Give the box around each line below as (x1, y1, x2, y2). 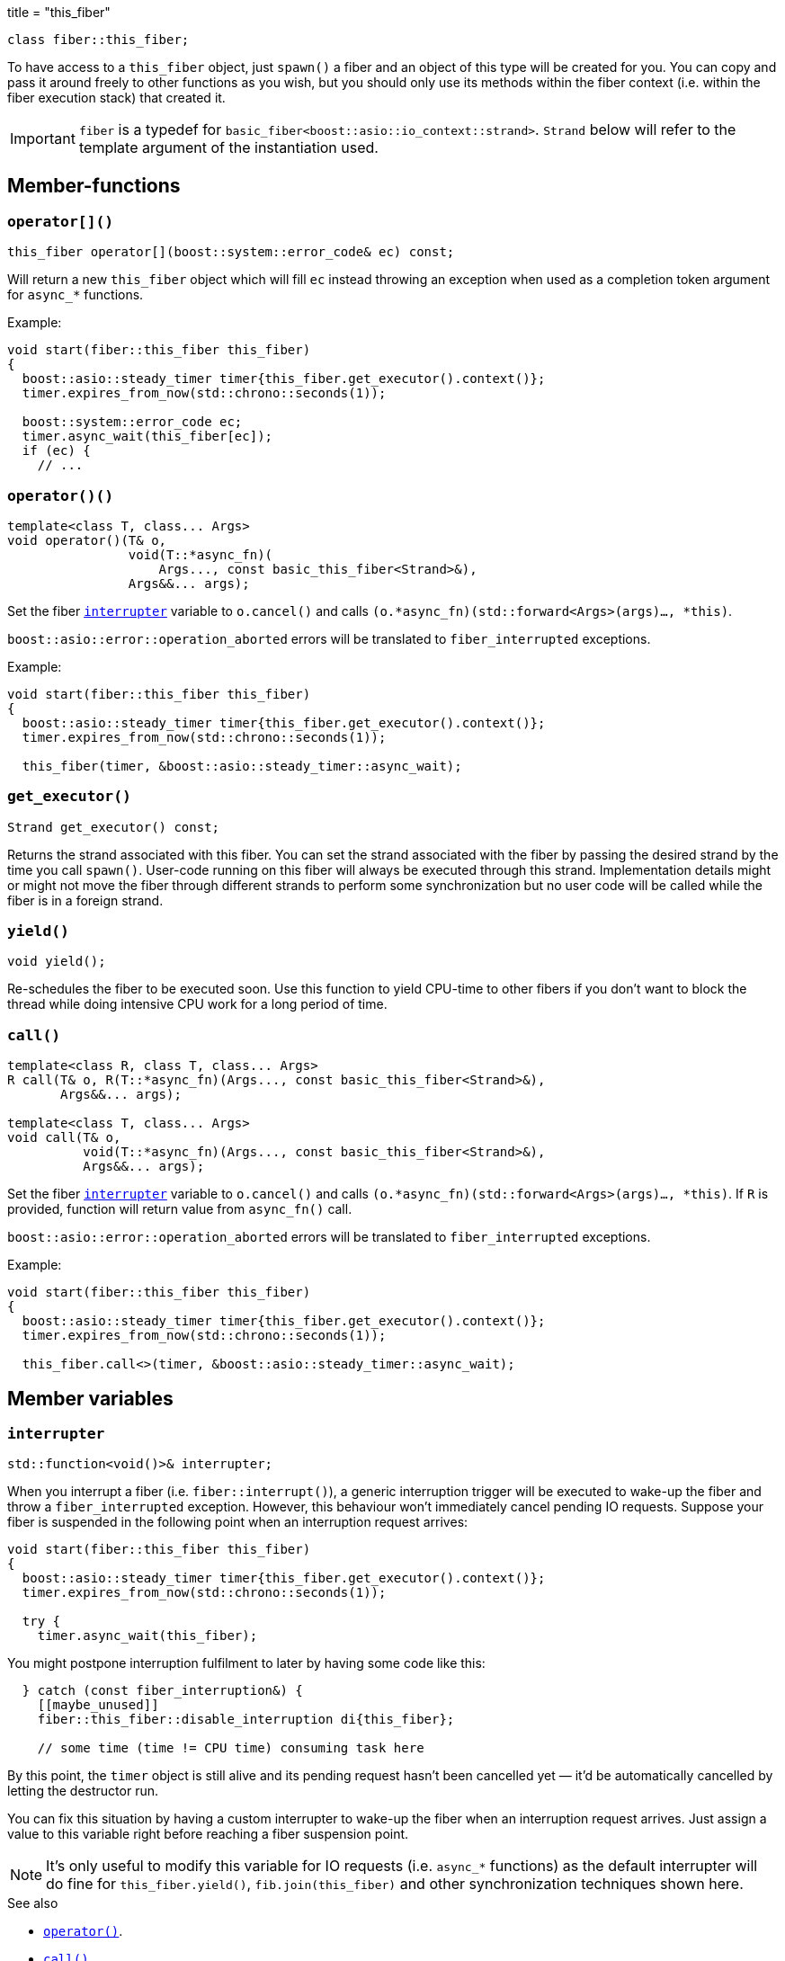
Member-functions (7, 174, 181, 198)
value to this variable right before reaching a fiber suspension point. (7, 1826, 409, 1842)
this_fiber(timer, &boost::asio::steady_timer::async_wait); (22, 758, 462, 773)
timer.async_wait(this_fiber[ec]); (22, 429, 273, 444)
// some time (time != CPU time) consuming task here (37, 1741, 424, 1756)
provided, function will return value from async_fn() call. (7, 1201, 352, 1217)
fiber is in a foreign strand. (7, 892, 164, 908)
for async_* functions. (7, 287, 144, 303)
